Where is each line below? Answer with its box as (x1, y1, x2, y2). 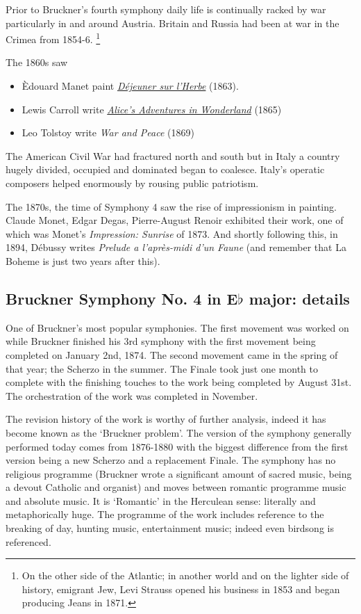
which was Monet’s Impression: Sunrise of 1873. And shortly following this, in (6, 226, 338, 241)
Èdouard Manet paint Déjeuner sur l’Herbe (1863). (22, 79, 239, 93)
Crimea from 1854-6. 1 (6, 30, 101, 46)
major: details (249, 287, 350, 309)
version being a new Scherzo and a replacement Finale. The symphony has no (6, 453, 336, 467)
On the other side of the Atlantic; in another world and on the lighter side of (22, 568, 349, 583)
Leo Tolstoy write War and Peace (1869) (22, 125, 194, 140)
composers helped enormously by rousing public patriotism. (6, 176, 259, 190)
